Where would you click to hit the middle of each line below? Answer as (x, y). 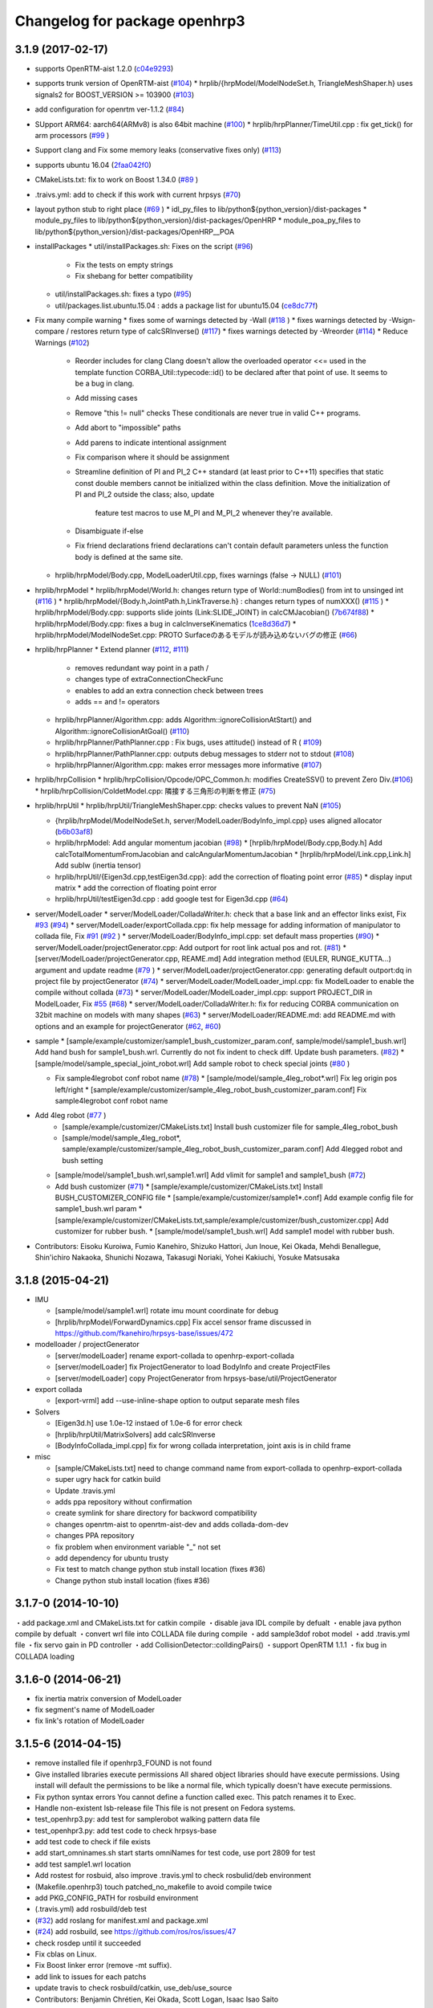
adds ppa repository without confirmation (123, 1501)
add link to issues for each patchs (91, 1977)
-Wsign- (402, 320)
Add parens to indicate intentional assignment (151, 443)
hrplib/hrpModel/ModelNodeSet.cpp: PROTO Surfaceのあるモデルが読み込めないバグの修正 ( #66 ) (196, 635)
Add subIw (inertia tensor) (98, 865)
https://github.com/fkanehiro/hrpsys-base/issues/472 (144, 1333)
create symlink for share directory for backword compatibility (156, 1513)
